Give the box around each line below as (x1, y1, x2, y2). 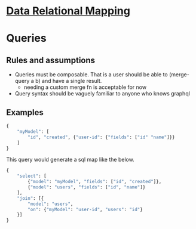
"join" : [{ (17, 195, 44, 201)
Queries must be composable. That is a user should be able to (14, 71, 169, 78)
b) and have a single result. (35, 78, 102, 85)
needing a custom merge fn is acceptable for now (23, 83, 147, 91)
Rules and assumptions (6, 55, 96, 65)
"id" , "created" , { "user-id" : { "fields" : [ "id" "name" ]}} (27, 134, 175, 140)
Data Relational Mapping (6, 4, 130, 18)
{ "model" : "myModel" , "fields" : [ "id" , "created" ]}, (27, 179, 162, 185)
